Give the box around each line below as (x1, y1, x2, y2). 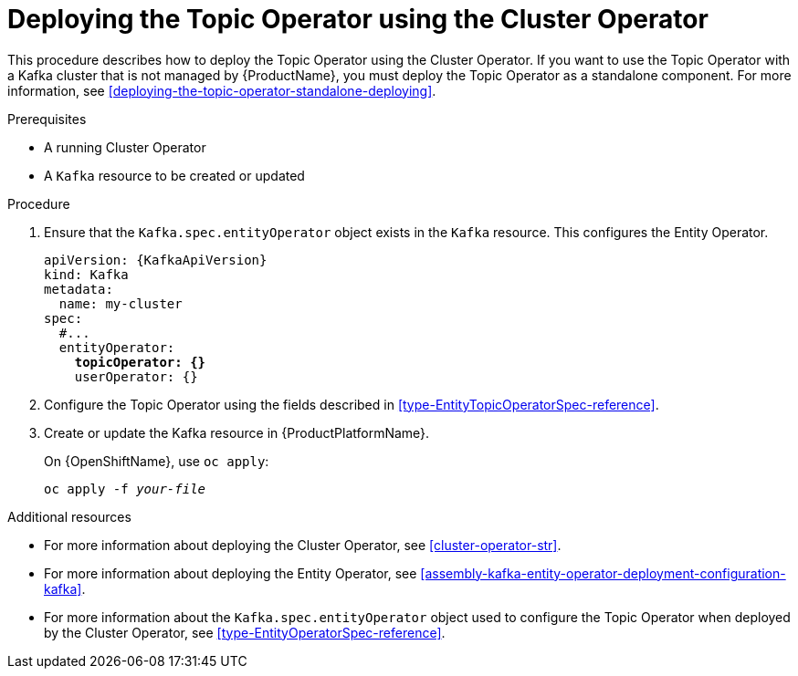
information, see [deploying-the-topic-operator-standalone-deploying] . (7, 82, 436, 99)
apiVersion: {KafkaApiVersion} (44, 252, 268, 267)
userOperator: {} (74, 369, 198, 384)
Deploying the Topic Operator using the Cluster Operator (7, 4, 709, 35)
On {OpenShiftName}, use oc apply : (44, 452, 269, 469)
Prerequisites (7, 110, 87, 127)
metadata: (44, 281, 113, 296)
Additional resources (7, 508, 131, 525)
